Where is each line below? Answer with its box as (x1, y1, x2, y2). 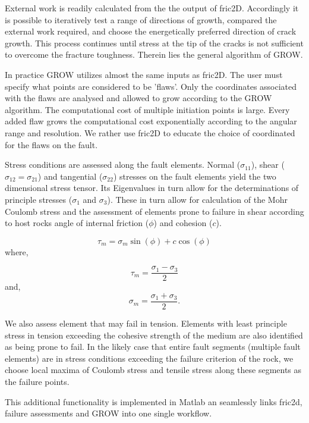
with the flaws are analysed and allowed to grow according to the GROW (5, 92, 272, 104)
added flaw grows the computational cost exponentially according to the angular (5, 115, 297, 127)
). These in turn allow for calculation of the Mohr (107, 193, 288, 205)
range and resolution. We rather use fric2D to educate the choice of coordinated (5, 126, 295, 139)
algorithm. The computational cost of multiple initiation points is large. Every (5, 103, 290, 115)
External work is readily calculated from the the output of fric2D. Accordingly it (5, 2, 299, 14)
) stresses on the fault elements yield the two (113, 170, 276, 182)
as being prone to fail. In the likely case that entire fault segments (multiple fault (5, 340, 301, 353)
